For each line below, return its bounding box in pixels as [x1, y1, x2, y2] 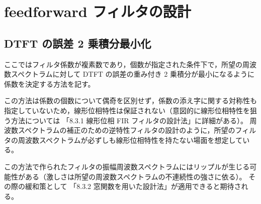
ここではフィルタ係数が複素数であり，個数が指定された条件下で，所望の [4, 59, 243, 69]
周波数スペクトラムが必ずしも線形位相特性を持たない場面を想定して [18, 134, 243, 145]
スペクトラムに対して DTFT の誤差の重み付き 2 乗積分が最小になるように [11, 69, 254, 79]
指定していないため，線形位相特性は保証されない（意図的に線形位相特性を [4, 105, 250, 115]
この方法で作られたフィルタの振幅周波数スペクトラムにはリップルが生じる [4, 161, 250, 171]
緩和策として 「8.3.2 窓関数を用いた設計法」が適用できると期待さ [25, 181, 241, 191]
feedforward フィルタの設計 [4, 1, 191, 22]
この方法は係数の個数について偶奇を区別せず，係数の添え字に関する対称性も [4, 95, 257, 106]
